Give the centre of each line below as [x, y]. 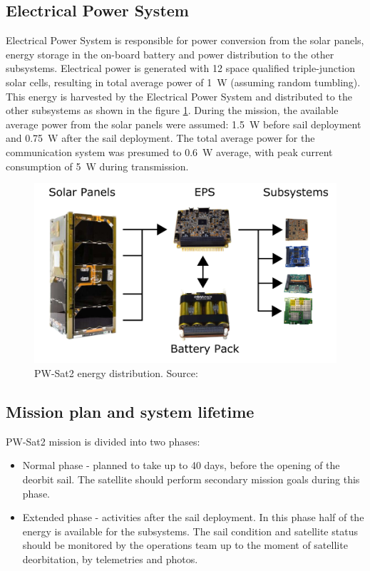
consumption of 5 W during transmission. [97, 166]
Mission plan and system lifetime [130, 411]
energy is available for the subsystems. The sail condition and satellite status [190, 531]
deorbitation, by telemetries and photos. [110, 559]
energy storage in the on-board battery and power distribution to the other [170, 54]
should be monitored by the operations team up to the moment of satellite [185, 545]
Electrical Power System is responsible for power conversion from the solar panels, [185, 40]
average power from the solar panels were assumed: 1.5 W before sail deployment [184, 124]
